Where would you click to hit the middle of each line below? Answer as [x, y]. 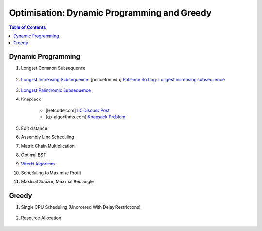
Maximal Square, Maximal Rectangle [57, 181]
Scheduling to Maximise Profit [51, 173]
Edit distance [34, 128]
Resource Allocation [41, 218]
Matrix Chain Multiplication [48, 146]
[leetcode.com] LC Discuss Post [77, 110]
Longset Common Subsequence [53, 68]
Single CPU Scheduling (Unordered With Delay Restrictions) [81, 207]
